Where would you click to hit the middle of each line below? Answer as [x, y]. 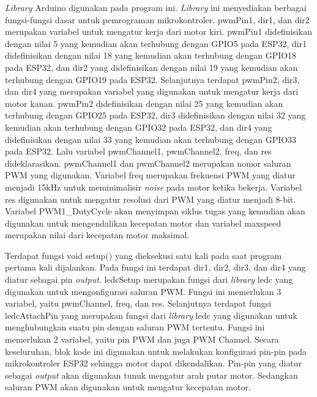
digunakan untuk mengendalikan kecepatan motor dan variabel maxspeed [143, 223]
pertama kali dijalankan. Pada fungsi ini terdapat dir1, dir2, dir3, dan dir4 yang [155, 267]
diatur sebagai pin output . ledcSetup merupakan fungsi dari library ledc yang [149, 279]
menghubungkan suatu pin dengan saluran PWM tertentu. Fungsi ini [135, 327]
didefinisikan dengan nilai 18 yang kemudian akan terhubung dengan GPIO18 [151, 55]
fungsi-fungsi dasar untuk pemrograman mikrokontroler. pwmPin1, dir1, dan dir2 [157, 19]
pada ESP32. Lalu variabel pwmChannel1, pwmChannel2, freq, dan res [138, 151]
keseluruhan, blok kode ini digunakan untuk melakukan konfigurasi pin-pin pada [156, 351]
